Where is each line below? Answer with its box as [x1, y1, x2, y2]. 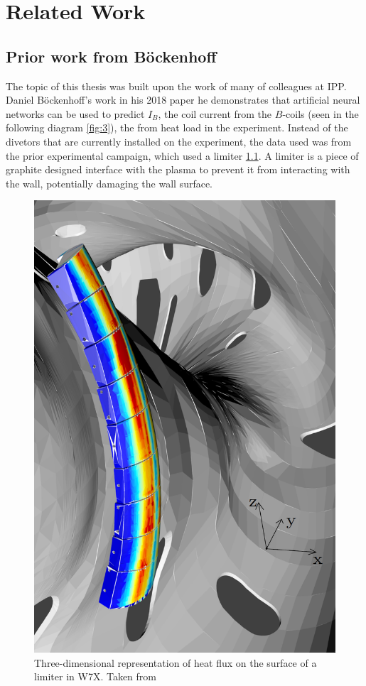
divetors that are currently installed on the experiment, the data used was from [6, 134, 352, 148]
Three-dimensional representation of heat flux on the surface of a [34, 655, 317, 670]
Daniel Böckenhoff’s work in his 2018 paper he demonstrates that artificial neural [6, 92, 360, 107]
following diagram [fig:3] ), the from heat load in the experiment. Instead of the [6, 120, 348, 135]
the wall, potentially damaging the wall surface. [6, 175, 213, 190]
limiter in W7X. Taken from [34, 669, 156, 684]
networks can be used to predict [6, 106, 145, 121]
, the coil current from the [158, 106, 272, 121]
